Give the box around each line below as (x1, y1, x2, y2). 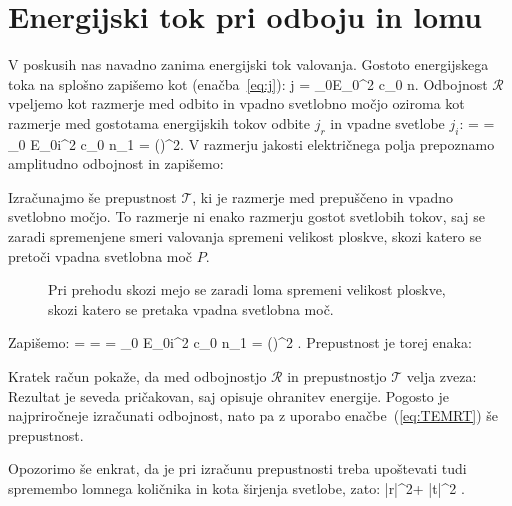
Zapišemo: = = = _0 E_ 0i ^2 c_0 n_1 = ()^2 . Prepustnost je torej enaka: (8, 332, 472, 353)
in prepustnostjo (287, 366, 387, 387)
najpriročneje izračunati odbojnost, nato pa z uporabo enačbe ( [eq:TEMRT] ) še (8, 405, 499, 426)
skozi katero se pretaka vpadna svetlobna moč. (48, 298, 334, 319)
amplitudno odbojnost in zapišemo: (8, 153, 224, 174)
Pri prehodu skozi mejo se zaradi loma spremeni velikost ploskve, (48, 279, 446, 300)
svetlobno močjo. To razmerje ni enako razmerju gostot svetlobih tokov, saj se (8, 206, 485, 227)
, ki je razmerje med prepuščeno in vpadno (192, 186, 453, 207)
